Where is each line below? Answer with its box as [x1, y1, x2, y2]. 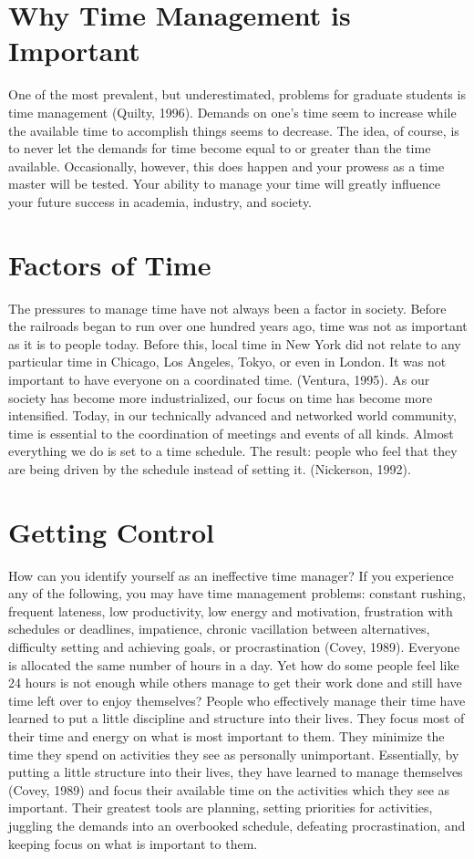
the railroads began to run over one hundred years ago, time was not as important [8, 316, 468, 336]
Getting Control [8, 512, 214, 550]
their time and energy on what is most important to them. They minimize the [8, 727, 445, 745]
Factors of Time [8, 245, 211, 283]
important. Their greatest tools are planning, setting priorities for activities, [8, 798, 433, 817]
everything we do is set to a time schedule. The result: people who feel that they [8, 441, 458, 461]
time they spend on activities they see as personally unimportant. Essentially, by [8, 744, 459, 763]
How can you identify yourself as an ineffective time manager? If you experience [8, 565, 454, 585]
